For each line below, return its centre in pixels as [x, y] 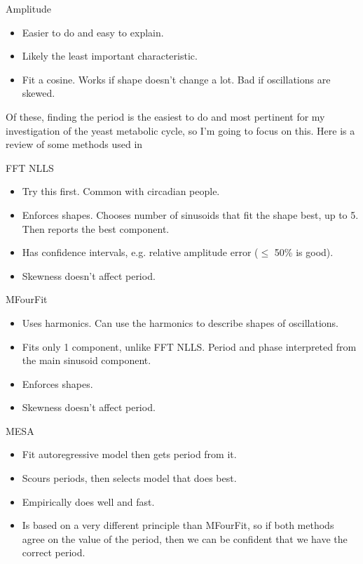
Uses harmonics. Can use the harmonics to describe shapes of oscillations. [180, 322]
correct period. [54, 552]
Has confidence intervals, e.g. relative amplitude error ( [140, 252]
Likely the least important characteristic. [110, 56]
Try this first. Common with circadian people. [121, 191]
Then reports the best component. [96, 228]
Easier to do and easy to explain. [93, 32]
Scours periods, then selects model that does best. [129, 478]
